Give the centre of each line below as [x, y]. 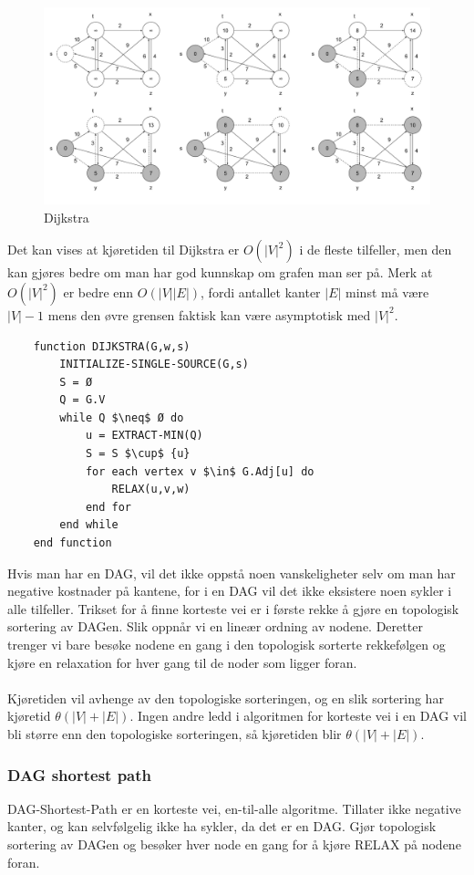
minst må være [387, 292]
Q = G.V [82, 400]
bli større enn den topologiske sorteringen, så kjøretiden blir [175, 733]
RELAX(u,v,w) [151, 490]
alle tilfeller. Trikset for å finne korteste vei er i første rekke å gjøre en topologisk [233, 608]
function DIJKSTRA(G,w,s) [112, 346]
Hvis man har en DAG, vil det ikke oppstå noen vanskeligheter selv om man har [232, 573]
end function [72, 543]
